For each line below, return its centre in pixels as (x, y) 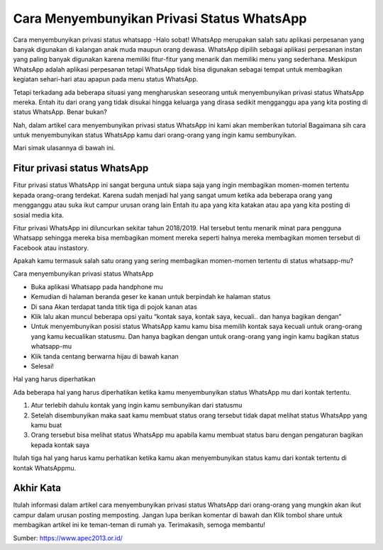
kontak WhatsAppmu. (45, 468)
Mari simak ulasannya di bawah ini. (64, 148)
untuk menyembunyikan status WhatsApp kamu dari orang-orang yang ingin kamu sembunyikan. (155, 135)
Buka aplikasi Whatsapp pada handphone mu (97, 286)
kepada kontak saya (60, 445)
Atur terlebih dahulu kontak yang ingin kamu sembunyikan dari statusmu (137, 405)
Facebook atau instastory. (51, 247)
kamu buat (46, 425)
